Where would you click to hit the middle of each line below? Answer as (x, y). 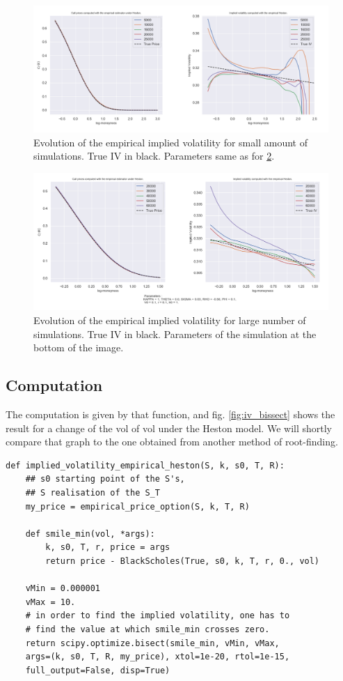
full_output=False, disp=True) (98, 670)
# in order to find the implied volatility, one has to (158, 616)
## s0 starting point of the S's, (105, 479)
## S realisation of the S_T (93, 493)
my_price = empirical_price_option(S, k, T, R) (137, 506)
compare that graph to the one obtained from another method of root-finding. (172, 442)
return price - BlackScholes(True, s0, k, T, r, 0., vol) (183, 561)
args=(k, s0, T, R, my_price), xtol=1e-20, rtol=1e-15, (158, 657)
